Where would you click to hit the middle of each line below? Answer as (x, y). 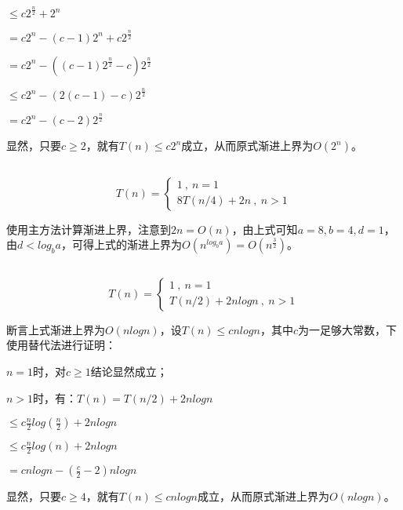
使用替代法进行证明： (61, 345)
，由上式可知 (265, 229)
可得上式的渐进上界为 (127, 244)
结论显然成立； (129, 371)
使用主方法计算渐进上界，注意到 (89, 229)
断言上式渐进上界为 (56, 329)
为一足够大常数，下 (347, 329)
